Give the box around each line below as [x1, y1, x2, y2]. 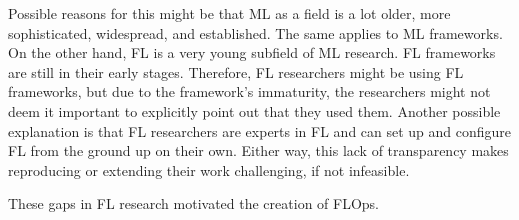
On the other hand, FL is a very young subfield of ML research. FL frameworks [8, 42, 496, 63]
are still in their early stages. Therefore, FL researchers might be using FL [8, 61, 464, 82]
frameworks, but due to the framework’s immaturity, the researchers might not [8, 81, 491, 102]
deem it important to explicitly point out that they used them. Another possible [8, 100, 501, 121]
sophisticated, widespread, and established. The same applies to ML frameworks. [8, 22, 503, 43]
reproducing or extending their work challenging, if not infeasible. [8, 159, 410, 180]
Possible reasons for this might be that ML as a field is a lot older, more [8, 3, 451, 23]
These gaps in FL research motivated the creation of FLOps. [8, 193, 379, 214]
